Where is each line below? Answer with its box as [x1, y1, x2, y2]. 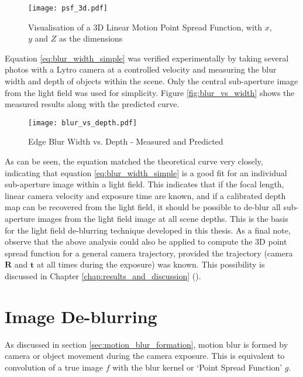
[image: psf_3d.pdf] [28, 4, 108, 12]
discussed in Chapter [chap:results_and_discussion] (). [5, 270, 201, 282]
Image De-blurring [5, 304, 157, 328]
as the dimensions [59, 32, 123, 44]
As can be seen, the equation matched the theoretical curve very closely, [5, 155, 263, 167]
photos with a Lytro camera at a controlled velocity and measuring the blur [5, 63, 277, 76]
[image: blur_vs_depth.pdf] [28, 118, 137, 127]
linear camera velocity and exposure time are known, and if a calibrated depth [5, 189, 286, 201]
